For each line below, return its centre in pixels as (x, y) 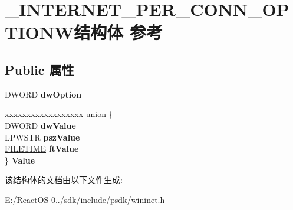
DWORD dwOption (43, 94)
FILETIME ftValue (42, 149)
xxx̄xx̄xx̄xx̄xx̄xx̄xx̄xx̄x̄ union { (59, 114)
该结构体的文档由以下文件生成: (64, 180)
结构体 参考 (118, 32)
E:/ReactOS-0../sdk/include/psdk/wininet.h (85, 199)
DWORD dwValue (40, 125)
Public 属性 (39, 69)
